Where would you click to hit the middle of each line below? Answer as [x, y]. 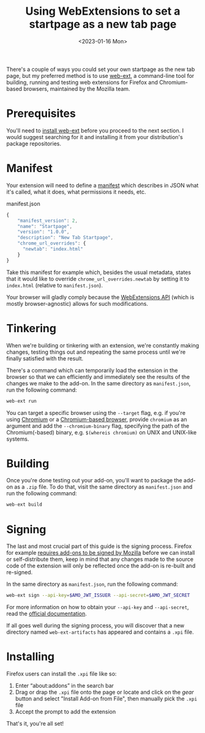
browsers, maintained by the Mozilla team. [77, 89]
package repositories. [34, 143]
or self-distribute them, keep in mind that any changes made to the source [100, 560]
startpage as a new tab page [103, 24]
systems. [18, 439]
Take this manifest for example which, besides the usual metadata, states [99, 272]
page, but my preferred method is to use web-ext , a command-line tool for [100, 75]
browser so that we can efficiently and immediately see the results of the [98, 377]
